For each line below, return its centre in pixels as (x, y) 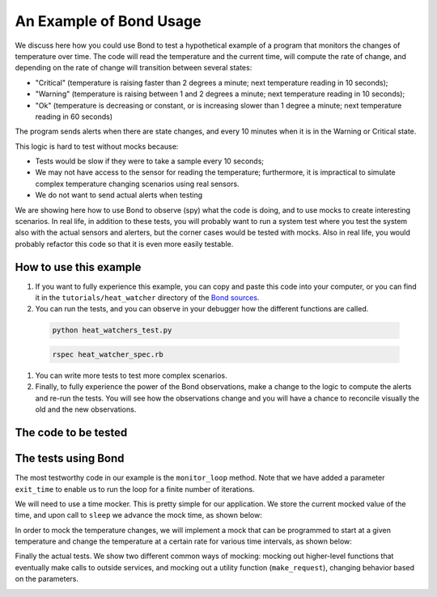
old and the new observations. (86, 409)
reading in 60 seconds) (74, 116)
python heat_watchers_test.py (112, 330)
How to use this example (78, 267)
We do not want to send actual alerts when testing (119, 195)
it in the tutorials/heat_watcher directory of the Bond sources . (147, 298)
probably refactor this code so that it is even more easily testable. (124, 243)
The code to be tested (71, 433)
